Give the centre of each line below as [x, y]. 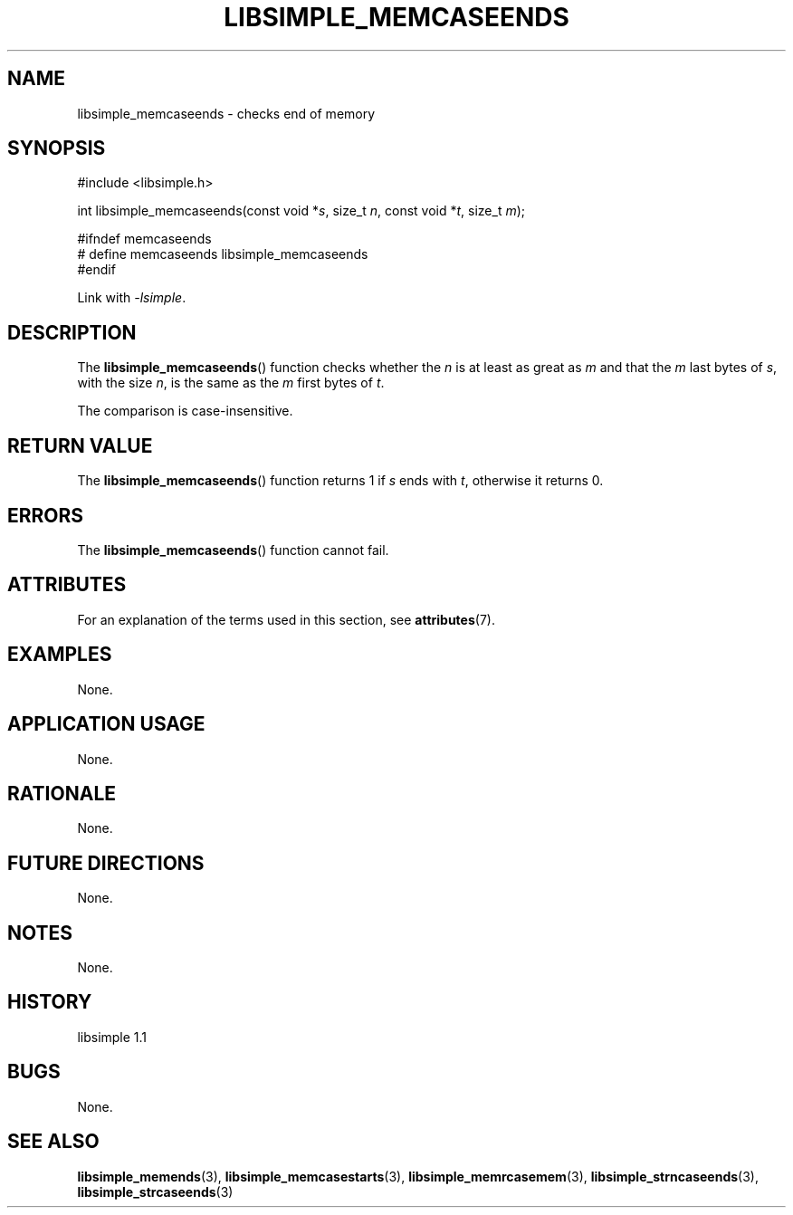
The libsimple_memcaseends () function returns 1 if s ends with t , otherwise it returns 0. [340, 481]
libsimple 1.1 [112, 1037]
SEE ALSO [53, 1142]
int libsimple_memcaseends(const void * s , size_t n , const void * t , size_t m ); [301, 211]
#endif [96, 270]
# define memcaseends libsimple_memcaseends [223, 254]
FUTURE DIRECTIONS [106, 863]
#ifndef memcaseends [144, 239]
